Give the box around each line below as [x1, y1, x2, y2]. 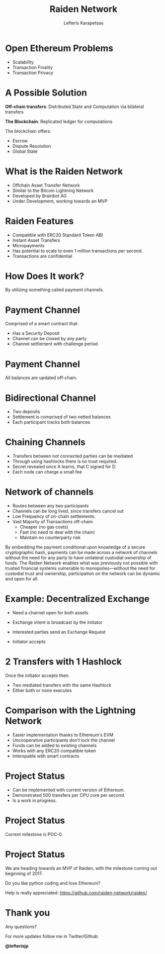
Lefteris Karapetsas [64, 20, 103, 26]
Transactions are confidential [12, 253, 73, 259]
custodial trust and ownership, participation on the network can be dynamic [5, 571, 161, 576]
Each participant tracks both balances [12, 419, 90, 425]
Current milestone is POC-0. [5, 831, 63, 837]
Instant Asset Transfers [12, 237, 61, 243]
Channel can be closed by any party [12, 336, 87, 342]
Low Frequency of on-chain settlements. [12, 513, 96, 519]
